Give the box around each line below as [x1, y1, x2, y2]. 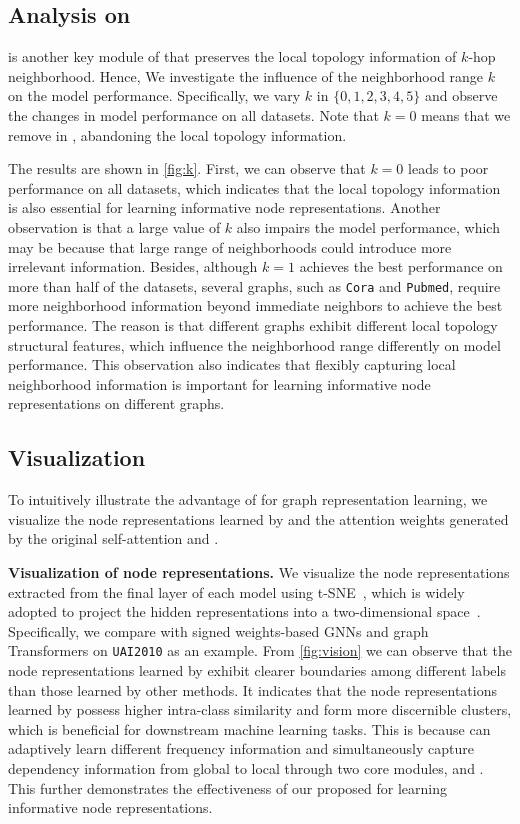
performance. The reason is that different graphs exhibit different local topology [8, 314, 498, 335]
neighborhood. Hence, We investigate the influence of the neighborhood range [8, 65, 484, 86]
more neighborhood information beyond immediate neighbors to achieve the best [8, 295, 503, 316]
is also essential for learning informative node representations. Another [8, 197, 441, 218]
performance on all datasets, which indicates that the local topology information [8, 177, 501, 198]
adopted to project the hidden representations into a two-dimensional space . [8, 601, 481, 622]
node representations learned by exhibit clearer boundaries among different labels [8, 659, 506, 680]
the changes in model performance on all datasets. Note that [8, 104, 379, 125]
